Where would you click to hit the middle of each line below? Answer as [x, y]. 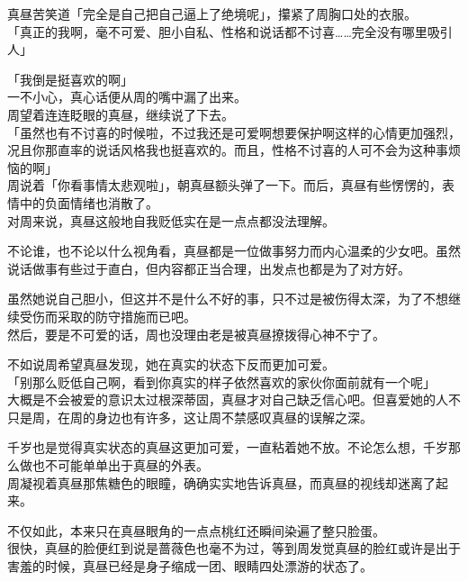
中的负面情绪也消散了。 [89, 202]
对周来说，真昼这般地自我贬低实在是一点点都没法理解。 [171, 220]
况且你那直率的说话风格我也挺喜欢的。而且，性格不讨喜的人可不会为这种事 [228, 150]
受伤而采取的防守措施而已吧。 [108, 316]
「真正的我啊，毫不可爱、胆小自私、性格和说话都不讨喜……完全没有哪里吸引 [230, 31]
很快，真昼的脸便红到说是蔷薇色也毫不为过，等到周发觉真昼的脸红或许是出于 [234, 548]
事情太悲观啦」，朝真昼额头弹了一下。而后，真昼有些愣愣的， [262, 185]
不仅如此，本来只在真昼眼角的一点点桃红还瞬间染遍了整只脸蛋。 [196, 530]
